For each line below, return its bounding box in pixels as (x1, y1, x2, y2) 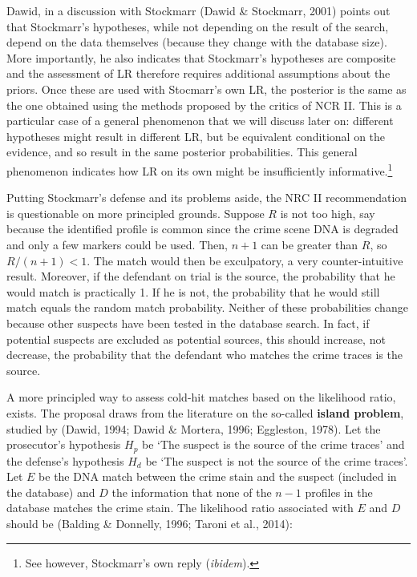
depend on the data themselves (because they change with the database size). (6, 34, 387, 50)
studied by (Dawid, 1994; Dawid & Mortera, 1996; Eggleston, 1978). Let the (6, 420, 381, 437)
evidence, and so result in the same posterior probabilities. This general (6, 143, 358, 160)
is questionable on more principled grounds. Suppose (6, 204, 265, 221)
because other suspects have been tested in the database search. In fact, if (6, 314, 370, 331)
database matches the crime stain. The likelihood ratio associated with (6, 499, 354, 516)
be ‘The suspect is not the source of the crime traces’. (145, 452, 408, 469)
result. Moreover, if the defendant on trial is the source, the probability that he (6, 268, 395, 284)
